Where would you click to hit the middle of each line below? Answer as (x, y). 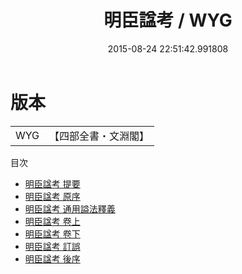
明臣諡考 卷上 (52, 221)
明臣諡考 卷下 (52, 233)
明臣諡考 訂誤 (52, 246)
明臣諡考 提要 (52, 183)
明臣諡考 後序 (52, 258)
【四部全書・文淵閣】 (99, 136)
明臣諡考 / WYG (168, 20)
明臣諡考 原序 (52, 196)
